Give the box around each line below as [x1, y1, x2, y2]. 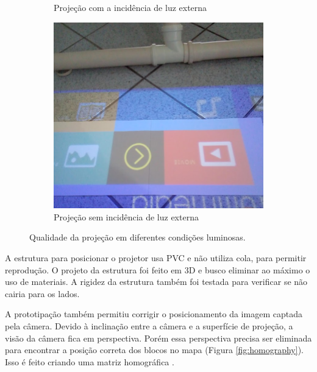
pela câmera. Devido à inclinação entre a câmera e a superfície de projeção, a [5, 319, 293, 332]
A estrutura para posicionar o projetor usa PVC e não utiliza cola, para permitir [5, 251, 307, 264]
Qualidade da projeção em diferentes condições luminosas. [29, 231, 246, 244]
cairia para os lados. [5, 287, 80, 300]
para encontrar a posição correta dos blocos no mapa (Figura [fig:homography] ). [5, 343, 304, 356]
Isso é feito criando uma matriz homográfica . [5, 355, 174, 368]
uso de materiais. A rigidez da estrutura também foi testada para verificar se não [5, 275, 308, 288]
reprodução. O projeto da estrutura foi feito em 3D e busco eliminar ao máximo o [5, 263, 310, 276]
